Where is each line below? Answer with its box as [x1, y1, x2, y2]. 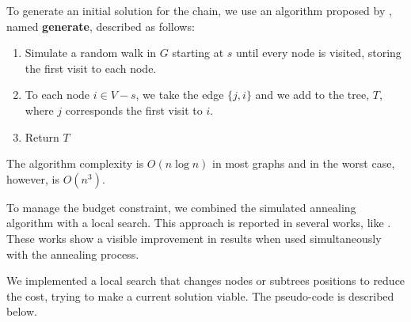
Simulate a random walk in [25, 44, 157, 61]
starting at [172, 44, 224, 61]
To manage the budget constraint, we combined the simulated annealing [6, 199, 356, 215]
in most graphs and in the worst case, [212, 155, 395, 172]
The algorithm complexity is [6, 155, 144, 172]
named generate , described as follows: [6, 17, 195, 34]
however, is [6, 170, 59, 187]
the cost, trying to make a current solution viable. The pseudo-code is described [6, 287, 394, 304]
